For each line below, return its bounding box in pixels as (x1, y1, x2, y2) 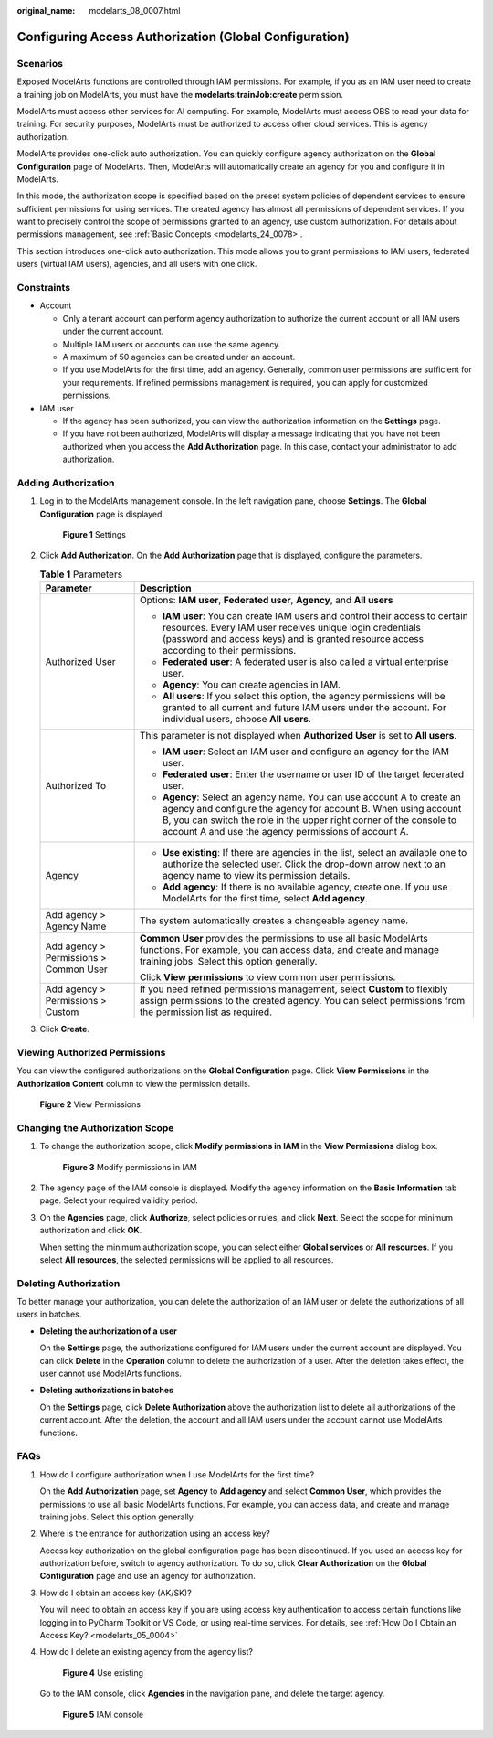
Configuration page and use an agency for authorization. (39, 1571, 256, 1582)
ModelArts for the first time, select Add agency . (162, 892, 369, 905)
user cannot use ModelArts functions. (39, 1368, 183, 1380)
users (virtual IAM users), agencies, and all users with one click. (16, 259, 257, 270)
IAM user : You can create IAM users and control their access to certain (162, 610, 469, 623)
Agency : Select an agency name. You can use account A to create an (162, 791, 461, 804)
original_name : (16, 5, 76, 16)
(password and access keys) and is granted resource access (162, 633, 425, 645)
